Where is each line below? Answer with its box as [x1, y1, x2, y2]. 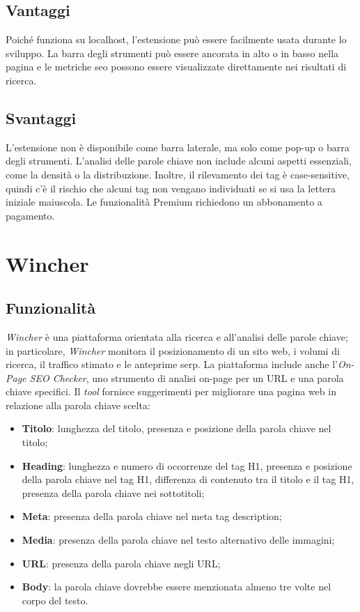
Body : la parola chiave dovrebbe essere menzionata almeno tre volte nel [22, 579, 331, 594]
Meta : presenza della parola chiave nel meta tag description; [22, 509, 282, 523]
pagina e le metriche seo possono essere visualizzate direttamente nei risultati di [6, 59, 347, 74]
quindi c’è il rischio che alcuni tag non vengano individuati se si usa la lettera [6, 181, 336, 195]
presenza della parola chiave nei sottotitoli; [22, 485, 205, 500]
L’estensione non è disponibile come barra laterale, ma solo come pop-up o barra [6, 139, 350, 154]
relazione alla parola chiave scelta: [6, 397, 150, 412]
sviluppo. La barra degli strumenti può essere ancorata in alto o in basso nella [6, 45, 339, 60]
